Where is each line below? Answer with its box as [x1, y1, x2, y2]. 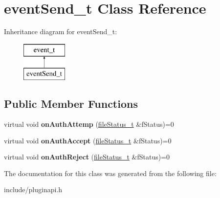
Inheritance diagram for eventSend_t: [4, 26, 117, 37]
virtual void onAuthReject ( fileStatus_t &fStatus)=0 [4, 152, 170, 162]
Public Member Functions [4, 96, 138, 111]
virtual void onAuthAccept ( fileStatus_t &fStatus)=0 [4, 135, 172, 145]
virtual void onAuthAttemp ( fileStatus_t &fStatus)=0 [4, 119, 174, 129]
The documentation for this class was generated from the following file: [4, 168, 217, 178]
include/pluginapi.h [4, 184, 63, 195]
